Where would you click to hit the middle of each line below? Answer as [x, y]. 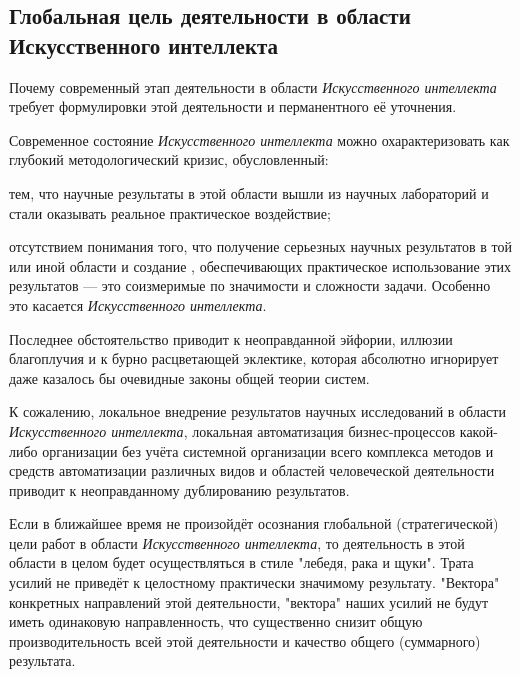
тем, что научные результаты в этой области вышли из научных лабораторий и [249, 192]
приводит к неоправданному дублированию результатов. [179, 489]
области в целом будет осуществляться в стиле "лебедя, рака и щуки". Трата [241, 562]
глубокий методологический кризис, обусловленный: [169, 159]
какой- [478, 430]
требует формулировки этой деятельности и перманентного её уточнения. [233, 106]
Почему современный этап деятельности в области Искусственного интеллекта [253, 86]
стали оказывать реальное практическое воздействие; [170, 212]
